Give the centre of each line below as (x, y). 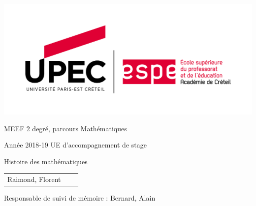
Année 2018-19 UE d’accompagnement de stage (75, 145)
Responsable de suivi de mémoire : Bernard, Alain (80, 198)
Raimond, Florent (34, 179)
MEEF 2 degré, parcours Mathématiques (65, 128)
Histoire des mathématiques (46, 161)
